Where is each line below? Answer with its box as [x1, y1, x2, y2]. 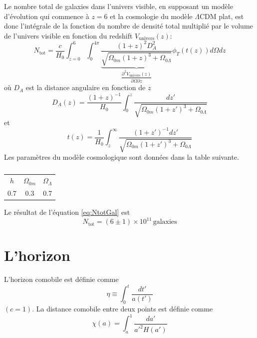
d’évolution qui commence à [4, 11, 89, 21]
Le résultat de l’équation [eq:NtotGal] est [4, 206, 130, 217]
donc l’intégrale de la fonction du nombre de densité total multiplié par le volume [4, 21, 253, 31]
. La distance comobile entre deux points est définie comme [32, 303, 213, 314]
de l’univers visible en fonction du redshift [4, 30, 133, 41]
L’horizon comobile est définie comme [4, 274, 119, 284]
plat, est [219, 11, 244, 21]
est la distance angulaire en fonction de [25, 82, 146, 93]
